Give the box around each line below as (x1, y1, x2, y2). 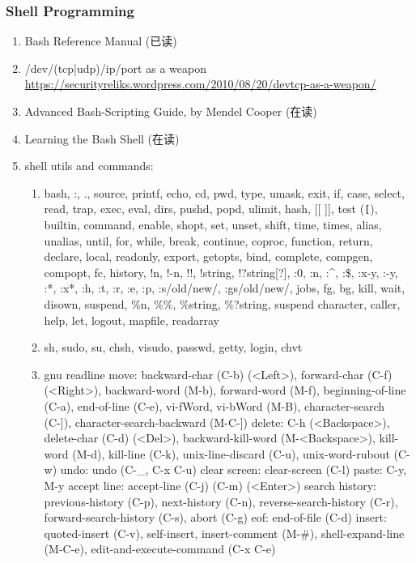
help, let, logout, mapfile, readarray (44, 311, 219, 328)
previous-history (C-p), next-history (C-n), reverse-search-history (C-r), (44, 493, 398, 510)
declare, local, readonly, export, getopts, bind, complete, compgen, (44, 248, 373, 265)
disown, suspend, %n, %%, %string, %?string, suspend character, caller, (44, 296, 401, 312)
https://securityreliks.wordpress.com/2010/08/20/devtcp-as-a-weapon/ (24, 75, 376, 92)
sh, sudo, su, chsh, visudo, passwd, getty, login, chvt (44, 339, 303, 356)
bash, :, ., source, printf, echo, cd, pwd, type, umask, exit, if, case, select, (44, 184, 405, 201)
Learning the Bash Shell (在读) (24, 130, 180, 147)
